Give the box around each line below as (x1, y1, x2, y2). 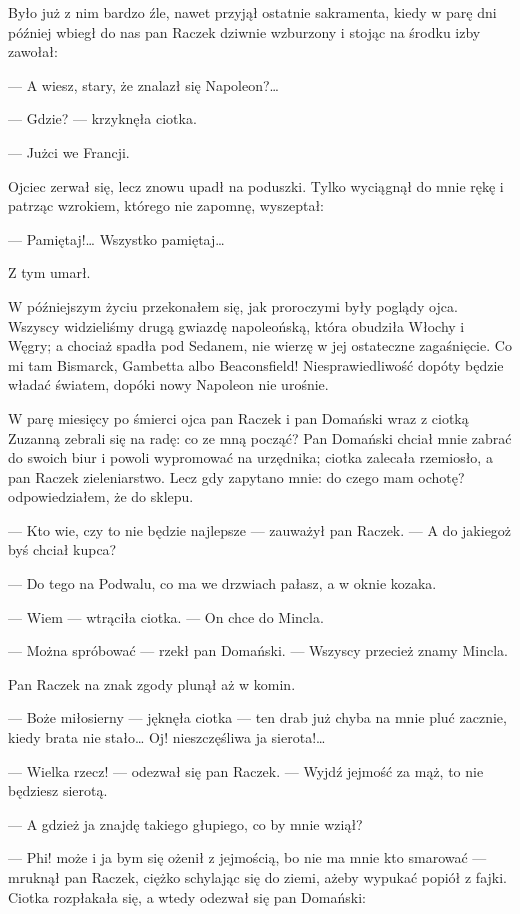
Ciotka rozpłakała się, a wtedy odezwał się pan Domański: (8, 886, 366, 907)
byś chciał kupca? (8, 539, 117, 560)
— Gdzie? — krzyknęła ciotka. (8, 108, 197, 129)
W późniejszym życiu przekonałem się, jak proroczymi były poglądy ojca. (8, 295, 458, 316)
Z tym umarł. (8, 262, 91, 283)
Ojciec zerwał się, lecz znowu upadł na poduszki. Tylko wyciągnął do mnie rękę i (8, 175, 504, 196)
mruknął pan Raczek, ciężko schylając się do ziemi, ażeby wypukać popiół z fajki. (8, 867, 507, 887)
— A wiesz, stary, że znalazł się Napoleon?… (8, 74, 279, 95)
